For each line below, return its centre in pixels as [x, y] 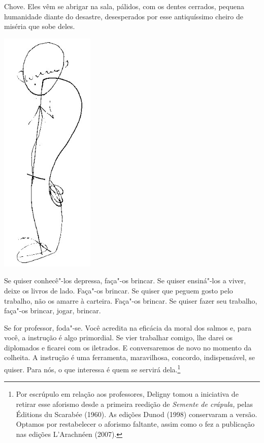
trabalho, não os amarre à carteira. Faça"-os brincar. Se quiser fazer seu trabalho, [131, 300]
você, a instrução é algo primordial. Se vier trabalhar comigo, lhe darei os [118, 337]
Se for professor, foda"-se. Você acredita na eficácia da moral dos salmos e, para [128, 327]
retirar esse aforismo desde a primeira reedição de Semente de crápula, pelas [134, 404]
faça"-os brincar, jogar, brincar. [53, 311]
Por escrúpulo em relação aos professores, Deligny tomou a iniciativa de [127, 394]
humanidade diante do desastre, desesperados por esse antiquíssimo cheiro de [124, 16]
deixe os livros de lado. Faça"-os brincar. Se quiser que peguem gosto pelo [119, 290]
